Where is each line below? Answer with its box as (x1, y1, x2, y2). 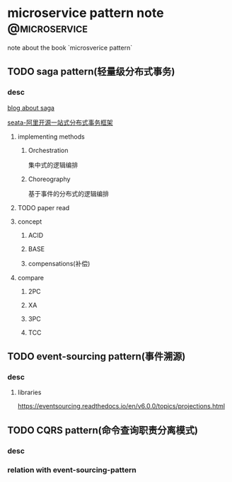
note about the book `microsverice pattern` (7, 43, 133, 52)
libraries (17, 388, 42, 397)
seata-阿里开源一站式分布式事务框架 (7, 118, 113, 127)
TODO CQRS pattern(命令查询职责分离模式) (7, 424, 198, 436)
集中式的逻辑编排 (28, 161, 79, 169)
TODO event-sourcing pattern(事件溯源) (7, 350, 186, 362)
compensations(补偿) (28, 259, 91, 268)
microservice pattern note (7, 5, 164, 21)
